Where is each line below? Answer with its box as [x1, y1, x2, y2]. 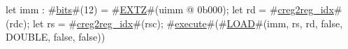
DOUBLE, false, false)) [6, 29, 106, 44]
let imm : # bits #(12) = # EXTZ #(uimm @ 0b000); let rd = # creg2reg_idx [6, 2, 334, 16]
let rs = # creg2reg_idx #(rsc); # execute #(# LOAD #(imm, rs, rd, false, [32, 15, 343, 30]
